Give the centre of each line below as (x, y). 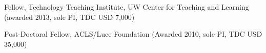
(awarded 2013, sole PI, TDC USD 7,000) (69, 17)
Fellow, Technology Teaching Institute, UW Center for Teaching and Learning (127, 7)
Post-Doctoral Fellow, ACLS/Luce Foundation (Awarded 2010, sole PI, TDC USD (133, 34)
